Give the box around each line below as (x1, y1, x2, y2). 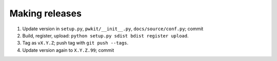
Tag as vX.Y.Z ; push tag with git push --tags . (22, 40, 128, 46)
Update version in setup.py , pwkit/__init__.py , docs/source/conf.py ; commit (22, 26, 204, 32)
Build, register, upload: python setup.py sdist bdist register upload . (22, 32, 189, 38)
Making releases (9, 8, 82, 19)
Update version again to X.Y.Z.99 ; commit (22, 47, 114, 53)
